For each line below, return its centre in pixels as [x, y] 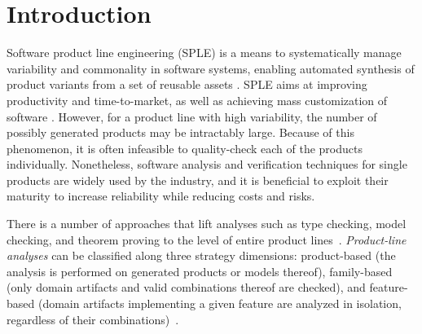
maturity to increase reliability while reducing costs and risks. [161, 196]
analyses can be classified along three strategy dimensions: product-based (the [201, 255]
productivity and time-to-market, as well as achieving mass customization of [197, 100]
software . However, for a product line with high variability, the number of [192, 116]
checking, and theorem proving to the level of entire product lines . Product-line [207, 239]
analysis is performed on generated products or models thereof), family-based [200, 271]
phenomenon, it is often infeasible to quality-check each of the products [185, 148]
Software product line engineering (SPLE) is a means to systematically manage [204, 53]
